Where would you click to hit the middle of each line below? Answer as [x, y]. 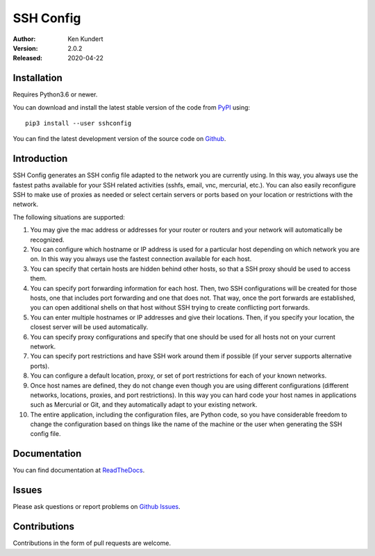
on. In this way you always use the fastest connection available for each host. [141, 259]
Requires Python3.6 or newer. [55, 94]
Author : [24, 39]
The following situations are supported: [69, 217]
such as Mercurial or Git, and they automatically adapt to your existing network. [144, 405]
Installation [37, 78]
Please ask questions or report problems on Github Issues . [97, 507]
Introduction [40, 159]
